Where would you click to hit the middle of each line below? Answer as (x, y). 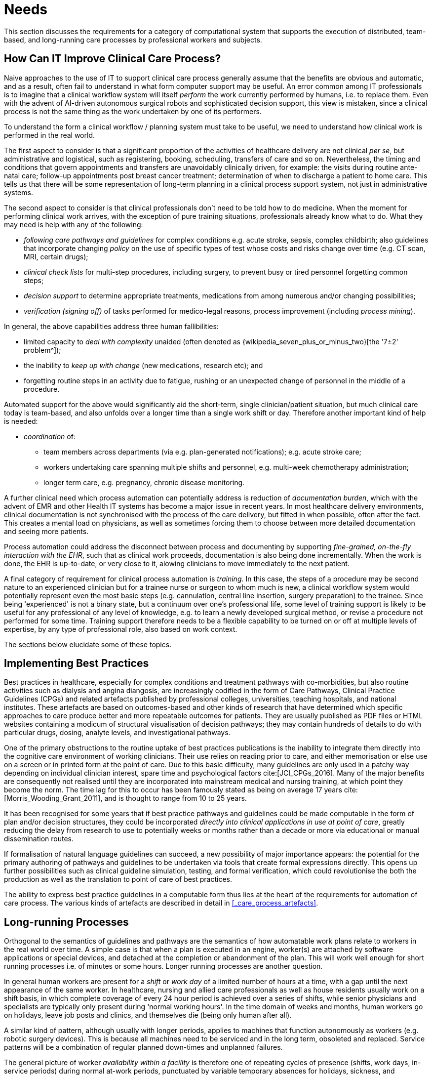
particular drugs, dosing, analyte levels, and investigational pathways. (117, 733)
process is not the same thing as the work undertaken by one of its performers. (133, 111)
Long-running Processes (66, 922)
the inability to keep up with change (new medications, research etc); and (143, 365)
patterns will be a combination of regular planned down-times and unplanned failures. (143, 1047)
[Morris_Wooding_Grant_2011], (53, 798)
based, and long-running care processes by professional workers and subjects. (133, 40)
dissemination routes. (39, 839)
